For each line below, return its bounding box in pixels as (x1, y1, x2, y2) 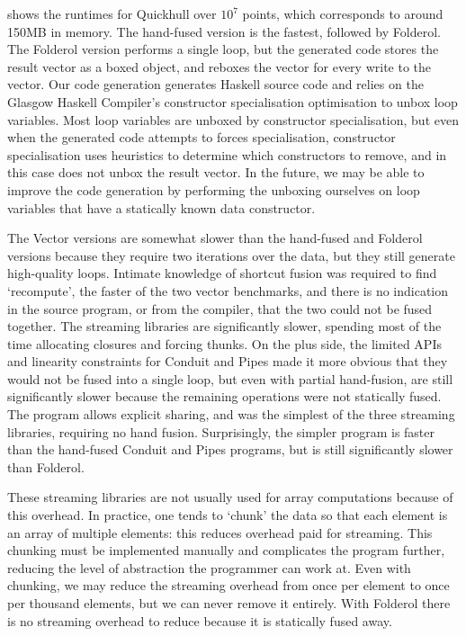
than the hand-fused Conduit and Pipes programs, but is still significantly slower (7, 440, 453, 459)
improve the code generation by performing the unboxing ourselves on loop (7, 180, 420, 199)
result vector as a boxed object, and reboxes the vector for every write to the (7, 57, 432, 76)
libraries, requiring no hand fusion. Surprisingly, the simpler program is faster (7, 422, 435, 441)
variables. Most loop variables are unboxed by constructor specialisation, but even (7, 110, 459, 129)
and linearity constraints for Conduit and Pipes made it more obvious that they (7, 352, 448, 371)
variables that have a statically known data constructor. (7, 198, 316, 217)
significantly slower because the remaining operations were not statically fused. (7, 387, 442, 406)
